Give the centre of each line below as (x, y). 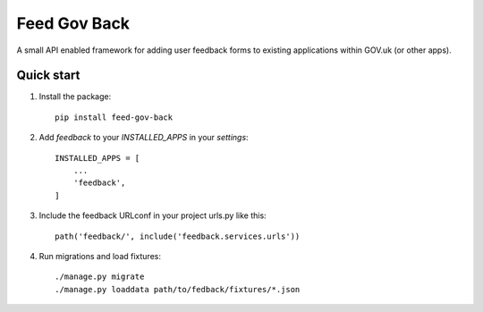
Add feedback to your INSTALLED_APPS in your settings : (144, 138)
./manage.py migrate (100, 277)
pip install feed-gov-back (114, 117)
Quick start (48, 76)
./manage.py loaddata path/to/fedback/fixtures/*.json (178, 289)
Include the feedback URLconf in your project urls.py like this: (153, 215)
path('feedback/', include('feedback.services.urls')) (178, 236)
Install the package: (75, 97)
